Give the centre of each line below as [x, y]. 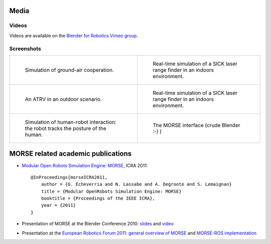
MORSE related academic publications [71, 154]
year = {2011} [58, 205]
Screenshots [25, 49]
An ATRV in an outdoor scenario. [63, 99]
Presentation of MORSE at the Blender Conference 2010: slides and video [98, 224]
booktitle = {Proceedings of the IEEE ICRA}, [98, 198]
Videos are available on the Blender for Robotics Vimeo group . [74, 36]
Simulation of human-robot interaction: [71, 122]
